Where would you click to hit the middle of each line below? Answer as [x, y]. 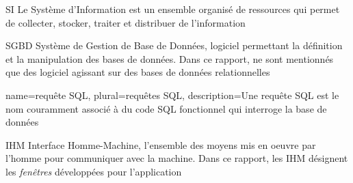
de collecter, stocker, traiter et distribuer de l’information [126, 22]
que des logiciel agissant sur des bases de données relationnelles [138, 72]
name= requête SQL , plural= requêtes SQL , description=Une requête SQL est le [172, 95]
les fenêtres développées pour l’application [94, 171]
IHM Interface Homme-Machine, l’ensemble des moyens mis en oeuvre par [161, 144]
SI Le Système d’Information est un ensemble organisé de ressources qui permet [173, 9]
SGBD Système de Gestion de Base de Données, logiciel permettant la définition [174, 45]
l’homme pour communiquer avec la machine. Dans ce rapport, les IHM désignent [177, 158]
